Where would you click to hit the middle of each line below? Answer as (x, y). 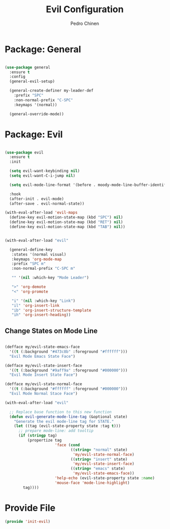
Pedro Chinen (85, 23)
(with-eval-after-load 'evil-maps (41, 213)
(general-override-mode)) (37, 114)
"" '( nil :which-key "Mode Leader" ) (50, 278)
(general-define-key (31, 250)
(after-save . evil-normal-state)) (47, 204)
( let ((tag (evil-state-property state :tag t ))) (67, 426)
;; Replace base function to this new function (61, 412)
